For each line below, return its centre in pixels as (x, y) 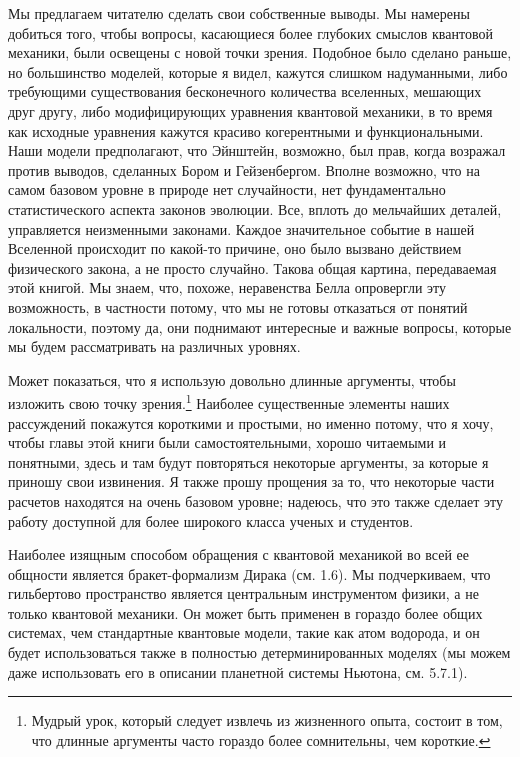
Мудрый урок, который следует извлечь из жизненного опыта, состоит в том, (267, 720)
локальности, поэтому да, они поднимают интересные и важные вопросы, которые (260, 326)
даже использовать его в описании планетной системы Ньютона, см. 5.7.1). (238, 671)
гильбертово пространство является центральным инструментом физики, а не (243, 593)
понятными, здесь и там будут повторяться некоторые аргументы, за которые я (248, 461)
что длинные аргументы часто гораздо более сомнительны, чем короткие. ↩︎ (261, 739)
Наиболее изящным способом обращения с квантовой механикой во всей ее (239, 554)
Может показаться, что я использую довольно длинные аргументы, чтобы (232, 379)
